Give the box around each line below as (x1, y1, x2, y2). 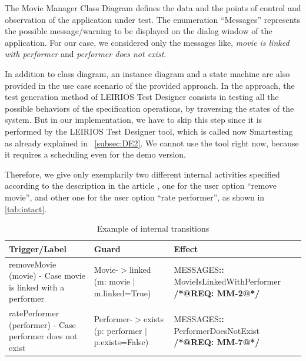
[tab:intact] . (5, 202, 47, 215)
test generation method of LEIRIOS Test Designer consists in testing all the (5, 91, 279, 103)
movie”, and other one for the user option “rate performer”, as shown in (5, 190, 265, 203)
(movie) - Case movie (9, 269, 85, 282)
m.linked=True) (94, 286, 151, 299)
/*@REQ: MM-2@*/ (174, 286, 260, 299)
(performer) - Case (9, 318, 76, 330)
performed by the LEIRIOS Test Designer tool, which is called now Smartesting (5, 125, 293, 137)
